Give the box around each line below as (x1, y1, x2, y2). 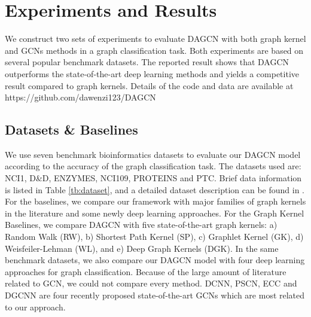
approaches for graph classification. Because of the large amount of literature (5, 265, 286, 278)
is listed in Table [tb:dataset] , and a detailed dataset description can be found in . (5, 183, 305, 196)
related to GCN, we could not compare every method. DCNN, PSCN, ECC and (5, 277, 297, 289)
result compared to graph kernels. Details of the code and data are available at (5, 79, 294, 92)
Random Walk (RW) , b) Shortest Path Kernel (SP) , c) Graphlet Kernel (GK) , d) (5, 230, 304, 243)
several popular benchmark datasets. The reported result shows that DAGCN (5, 56, 289, 68)
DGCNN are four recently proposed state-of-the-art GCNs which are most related (5, 289, 305, 301)
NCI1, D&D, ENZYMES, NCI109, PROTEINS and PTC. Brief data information (5, 172, 302, 184)
